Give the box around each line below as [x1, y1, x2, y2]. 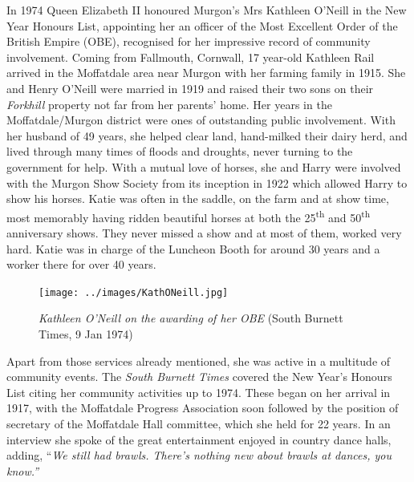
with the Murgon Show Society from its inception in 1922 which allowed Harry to [6, 174, 408, 191]
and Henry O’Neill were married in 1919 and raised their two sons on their [6, 79, 374, 96]
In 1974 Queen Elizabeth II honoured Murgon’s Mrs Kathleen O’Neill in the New [6, 2, 407, 18]
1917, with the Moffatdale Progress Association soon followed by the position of [6, 399, 399, 416]
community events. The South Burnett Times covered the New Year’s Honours [6, 368, 392, 385]
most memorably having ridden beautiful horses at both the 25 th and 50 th [6, 206, 371, 225]
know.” [6, 462, 39, 479]
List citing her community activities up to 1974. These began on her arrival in [6, 383, 391, 400]
